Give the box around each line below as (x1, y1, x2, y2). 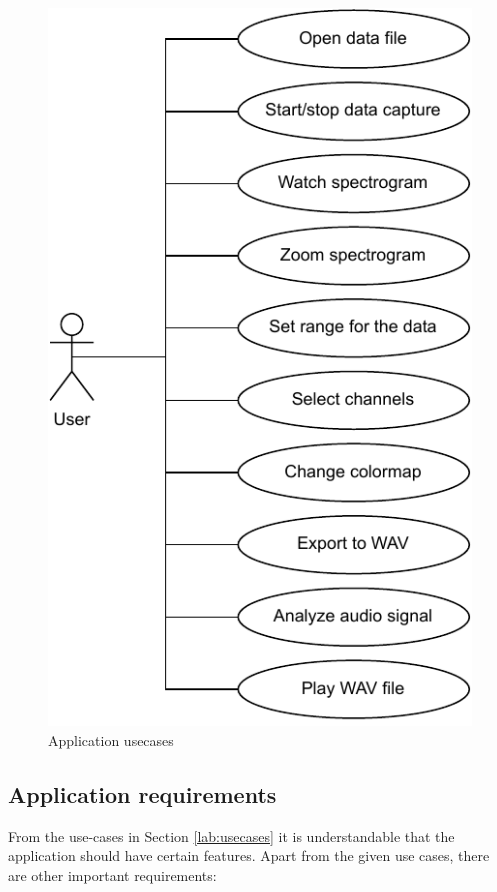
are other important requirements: (8, 864, 217, 885)
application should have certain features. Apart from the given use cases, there (8, 845, 490, 866)
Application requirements (8, 778, 277, 809)
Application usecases (48, 729, 174, 750)
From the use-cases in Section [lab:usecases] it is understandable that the (8, 825, 455, 846)
